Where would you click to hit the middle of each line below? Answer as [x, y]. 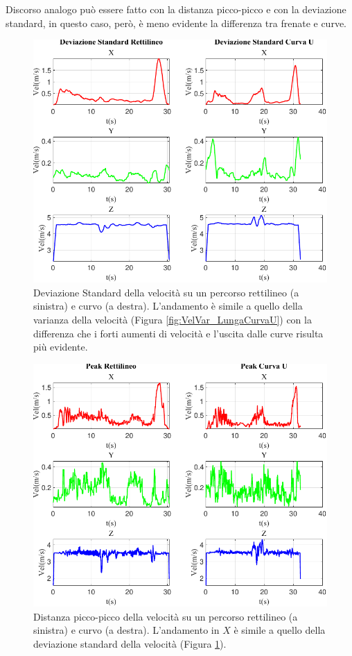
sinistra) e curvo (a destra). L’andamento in [126, 630]
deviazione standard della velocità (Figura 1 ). [130, 643]
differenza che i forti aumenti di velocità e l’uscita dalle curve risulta [178, 333]
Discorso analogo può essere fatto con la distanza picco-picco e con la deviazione [176, 9]
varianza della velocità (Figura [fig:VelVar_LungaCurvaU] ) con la [173, 320]
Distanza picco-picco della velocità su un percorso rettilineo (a [166, 616]
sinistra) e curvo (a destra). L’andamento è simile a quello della [168, 306]
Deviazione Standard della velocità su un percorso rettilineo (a [166, 292]
